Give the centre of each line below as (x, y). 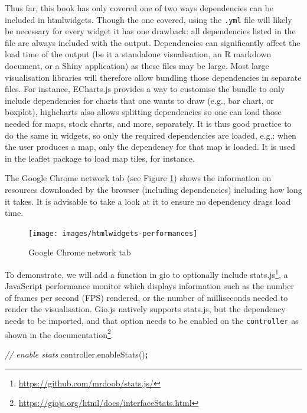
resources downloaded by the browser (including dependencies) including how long (153, 189)
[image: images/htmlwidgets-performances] (113, 233)
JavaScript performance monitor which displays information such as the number (149, 286)
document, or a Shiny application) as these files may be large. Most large (137, 66)
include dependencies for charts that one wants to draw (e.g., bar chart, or (139, 100)
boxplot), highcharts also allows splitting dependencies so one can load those (143, 112)
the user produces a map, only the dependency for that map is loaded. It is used (150, 147)
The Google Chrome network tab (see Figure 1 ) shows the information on (138, 178)
